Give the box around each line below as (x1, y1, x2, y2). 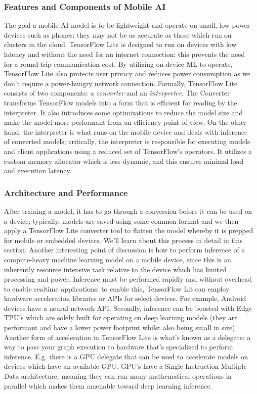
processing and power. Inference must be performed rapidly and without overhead (4, 274, 252, 284)
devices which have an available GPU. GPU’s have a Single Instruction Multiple (4, 361, 247, 371)
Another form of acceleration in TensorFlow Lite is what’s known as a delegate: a (4, 332, 251, 342)
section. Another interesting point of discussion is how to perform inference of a (4, 245, 245, 255)
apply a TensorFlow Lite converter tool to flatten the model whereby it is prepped (4, 225, 253, 236)
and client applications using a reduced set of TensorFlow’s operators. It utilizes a (4, 146, 252, 156)
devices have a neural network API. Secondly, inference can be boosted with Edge (4, 302, 252, 313)
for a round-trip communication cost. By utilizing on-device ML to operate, (4, 58, 233, 69)
